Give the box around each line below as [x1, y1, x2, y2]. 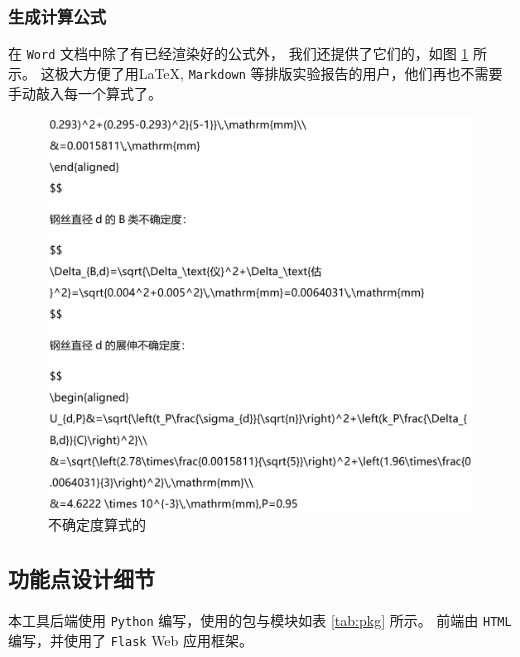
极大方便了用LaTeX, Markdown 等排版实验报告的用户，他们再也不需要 [54, 62, 503, 83]
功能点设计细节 [8, 563, 155, 594]
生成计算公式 [8, 3, 107, 28]
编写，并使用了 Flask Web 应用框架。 [8, 629, 254, 650]
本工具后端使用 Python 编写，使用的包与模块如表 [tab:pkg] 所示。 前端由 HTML [8, 609, 512, 630]
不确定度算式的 [48, 514, 146, 535]
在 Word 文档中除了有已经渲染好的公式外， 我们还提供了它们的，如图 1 [8, 43, 469, 64]
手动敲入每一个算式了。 [8, 82, 162, 103]
